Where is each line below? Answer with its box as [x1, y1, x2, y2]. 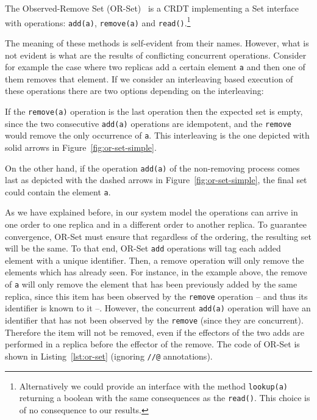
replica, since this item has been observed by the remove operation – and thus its [5, 289, 308, 302]
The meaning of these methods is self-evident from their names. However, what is [5, 36, 309, 49]
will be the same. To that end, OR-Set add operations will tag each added [5, 242, 281, 255]
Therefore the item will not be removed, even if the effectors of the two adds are [5, 325, 305, 338]
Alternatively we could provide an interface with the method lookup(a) [19, 379, 288, 392]
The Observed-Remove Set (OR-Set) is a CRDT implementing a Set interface [5, 2, 299, 14]
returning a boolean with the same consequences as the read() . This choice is [19, 391, 310, 404]
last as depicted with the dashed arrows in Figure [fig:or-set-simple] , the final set [5, 173, 307, 186]
